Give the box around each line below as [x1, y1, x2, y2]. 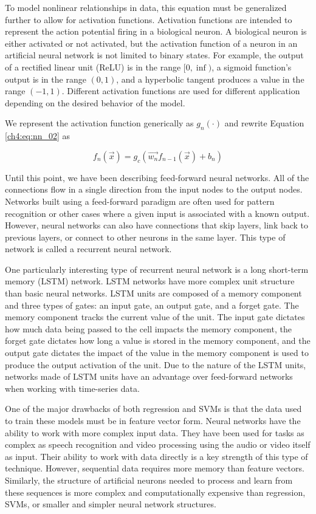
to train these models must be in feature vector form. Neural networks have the [5, 414, 301, 427]
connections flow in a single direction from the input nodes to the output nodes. [5, 183, 303, 196]
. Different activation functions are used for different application [61, 84, 300, 97]
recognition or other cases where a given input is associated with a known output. [5, 207, 310, 219]
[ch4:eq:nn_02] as [5, 129, 70, 142]
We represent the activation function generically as [5, 117, 194, 129]
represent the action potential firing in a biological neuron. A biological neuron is [5, 25, 307, 38]
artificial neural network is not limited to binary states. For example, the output [5, 49, 304, 61]
